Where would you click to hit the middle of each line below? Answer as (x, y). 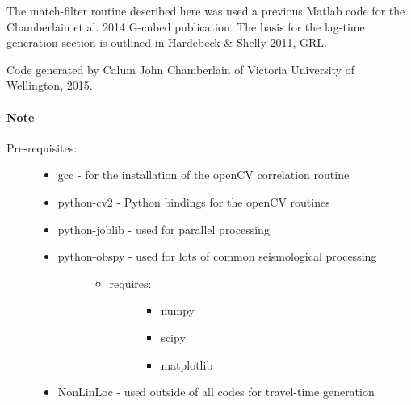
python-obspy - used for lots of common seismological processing (217, 256)
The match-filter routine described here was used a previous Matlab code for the (206, 10)
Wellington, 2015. (50, 85)
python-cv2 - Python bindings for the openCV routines (194, 201)
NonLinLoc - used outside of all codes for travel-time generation (216, 392)
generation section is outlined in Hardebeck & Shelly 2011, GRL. (167, 42)
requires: (130, 283)
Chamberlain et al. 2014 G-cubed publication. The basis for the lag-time (186, 26)
